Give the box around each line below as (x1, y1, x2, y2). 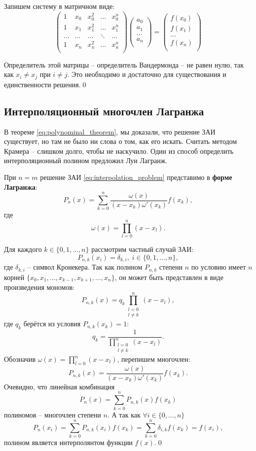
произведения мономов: (4, 282, 74, 292)
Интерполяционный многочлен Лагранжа (4, 103, 204, 118)
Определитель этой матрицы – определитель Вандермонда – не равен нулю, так (4, 59, 244, 69)
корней (4, 272, 25, 282)
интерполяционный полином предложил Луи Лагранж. (4, 155, 168, 166)
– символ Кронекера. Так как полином (27, 262, 143, 272)
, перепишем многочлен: (117, 354, 190, 364)
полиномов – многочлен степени (4, 409, 101, 419)
